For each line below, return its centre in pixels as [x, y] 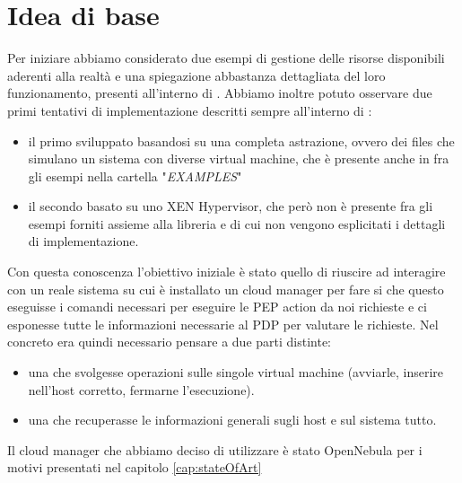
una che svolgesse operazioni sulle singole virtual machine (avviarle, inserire [236, 372]
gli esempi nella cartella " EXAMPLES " [135, 176]
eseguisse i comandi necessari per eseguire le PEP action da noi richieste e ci [217, 307]
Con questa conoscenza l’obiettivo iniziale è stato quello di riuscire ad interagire [227, 272]
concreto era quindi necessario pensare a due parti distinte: [170, 342]
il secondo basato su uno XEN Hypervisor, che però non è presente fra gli [231, 206]
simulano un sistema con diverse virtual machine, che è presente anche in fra [239, 158]
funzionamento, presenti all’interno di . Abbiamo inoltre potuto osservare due [220, 93]
